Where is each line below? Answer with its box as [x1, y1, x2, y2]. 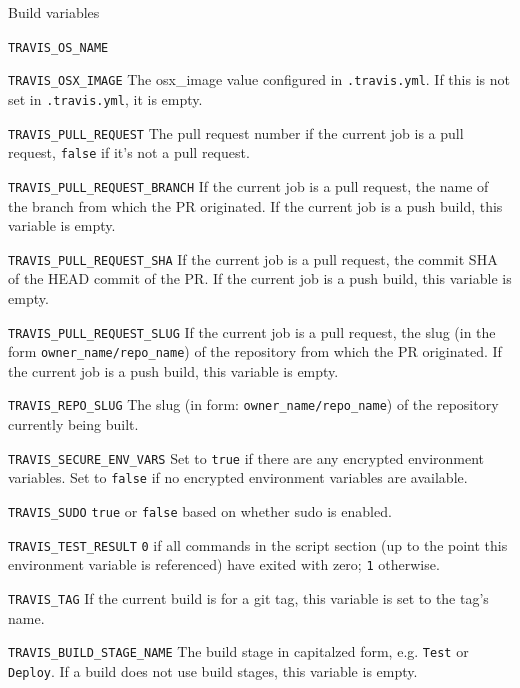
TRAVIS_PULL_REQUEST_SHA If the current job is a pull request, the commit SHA [8, 248, 498, 269]
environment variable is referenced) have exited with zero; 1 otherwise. [8, 554, 440, 575]
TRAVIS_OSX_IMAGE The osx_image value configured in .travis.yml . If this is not [8, 69, 510, 90]
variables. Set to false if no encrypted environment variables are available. [8, 467, 468, 488]
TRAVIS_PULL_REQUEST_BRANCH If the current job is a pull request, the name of [8, 175, 489, 196]
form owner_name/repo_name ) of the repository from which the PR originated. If [8, 341, 502, 362]
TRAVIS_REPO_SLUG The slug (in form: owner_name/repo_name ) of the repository [8, 394, 499, 415]
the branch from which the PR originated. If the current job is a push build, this [8, 195, 503, 216]
